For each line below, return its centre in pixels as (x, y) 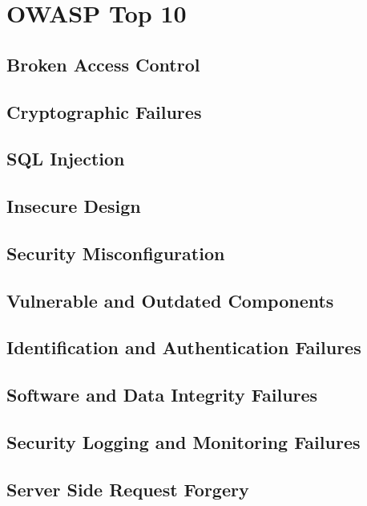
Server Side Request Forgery (128, 489)
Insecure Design (74, 206)
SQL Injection (66, 159)
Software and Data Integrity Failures (162, 395)
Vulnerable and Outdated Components (170, 300)
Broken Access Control (103, 64)
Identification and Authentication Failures (184, 347)
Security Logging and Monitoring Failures (183, 442)
